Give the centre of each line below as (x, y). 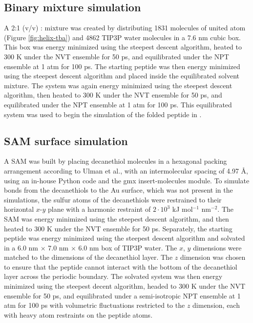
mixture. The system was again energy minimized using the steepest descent (118, 85)
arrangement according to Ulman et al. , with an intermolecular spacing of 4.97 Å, (126, 170)
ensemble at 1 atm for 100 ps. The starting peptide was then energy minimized (122, 66)
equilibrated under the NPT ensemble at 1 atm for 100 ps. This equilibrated (118, 104)
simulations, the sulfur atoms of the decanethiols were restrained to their (113, 199)
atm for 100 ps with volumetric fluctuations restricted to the (95, 305)
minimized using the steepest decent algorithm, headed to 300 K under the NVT (125, 286)
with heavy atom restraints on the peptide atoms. (78, 314)
